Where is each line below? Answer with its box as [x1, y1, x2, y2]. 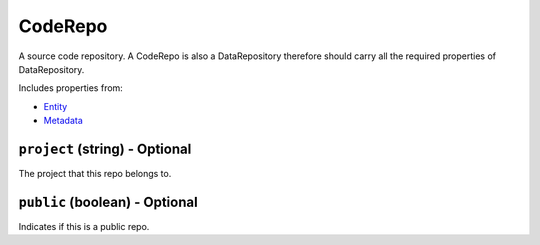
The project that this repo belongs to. [18, 168, 172, 180]
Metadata [43, 115, 84, 127]
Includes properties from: [18, 82, 124, 94]
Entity [43, 100, 68, 112]
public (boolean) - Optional [18, 193, 199, 210]
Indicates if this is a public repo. [18, 220, 150, 232]
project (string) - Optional [18, 140, 192, 157]
